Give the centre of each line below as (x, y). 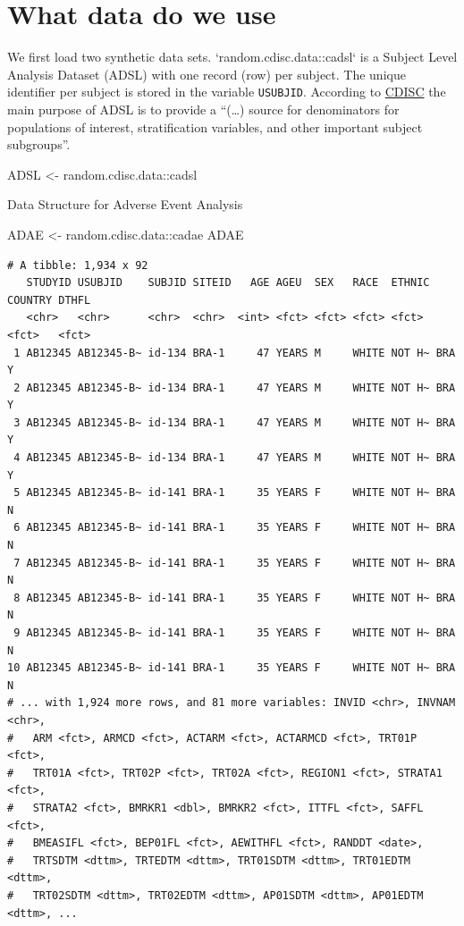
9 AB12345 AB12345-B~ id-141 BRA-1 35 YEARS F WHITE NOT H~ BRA (235, 633)
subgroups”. (39, 144)
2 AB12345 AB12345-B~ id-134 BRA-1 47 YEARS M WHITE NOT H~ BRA (235, 387)
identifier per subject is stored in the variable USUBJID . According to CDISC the (227, 92)
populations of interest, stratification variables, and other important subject (215, 126)
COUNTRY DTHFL (49, 300)
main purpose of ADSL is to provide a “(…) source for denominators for (203, 109)
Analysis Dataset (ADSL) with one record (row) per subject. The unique (207, 74)
